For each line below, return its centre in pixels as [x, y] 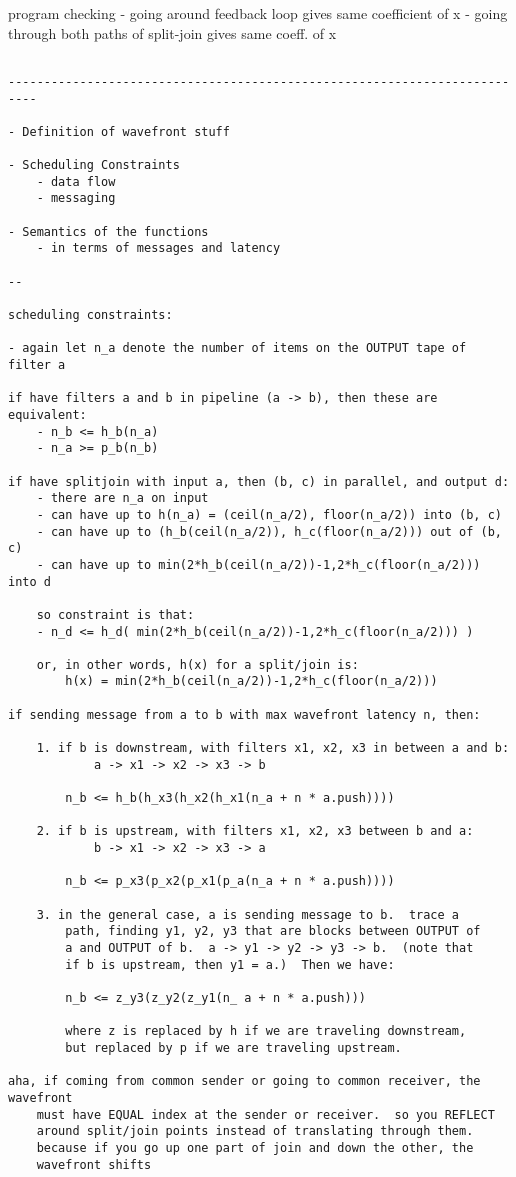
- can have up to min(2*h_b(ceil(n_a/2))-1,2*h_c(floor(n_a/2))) [258, 564]
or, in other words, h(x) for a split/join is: [197, 664]
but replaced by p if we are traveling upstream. [233, 1047]
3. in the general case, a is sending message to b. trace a [248, 914]
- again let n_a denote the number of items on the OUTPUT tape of [237, 348]
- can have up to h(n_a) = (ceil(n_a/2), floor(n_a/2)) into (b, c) [269, 514]
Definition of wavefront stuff [126, 131]
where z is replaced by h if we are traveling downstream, [266, 1031]
